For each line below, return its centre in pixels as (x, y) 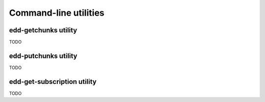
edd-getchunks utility (43, 30)
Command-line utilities (57, 13)
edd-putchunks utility (43, 56)
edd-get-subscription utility (53, 82)
